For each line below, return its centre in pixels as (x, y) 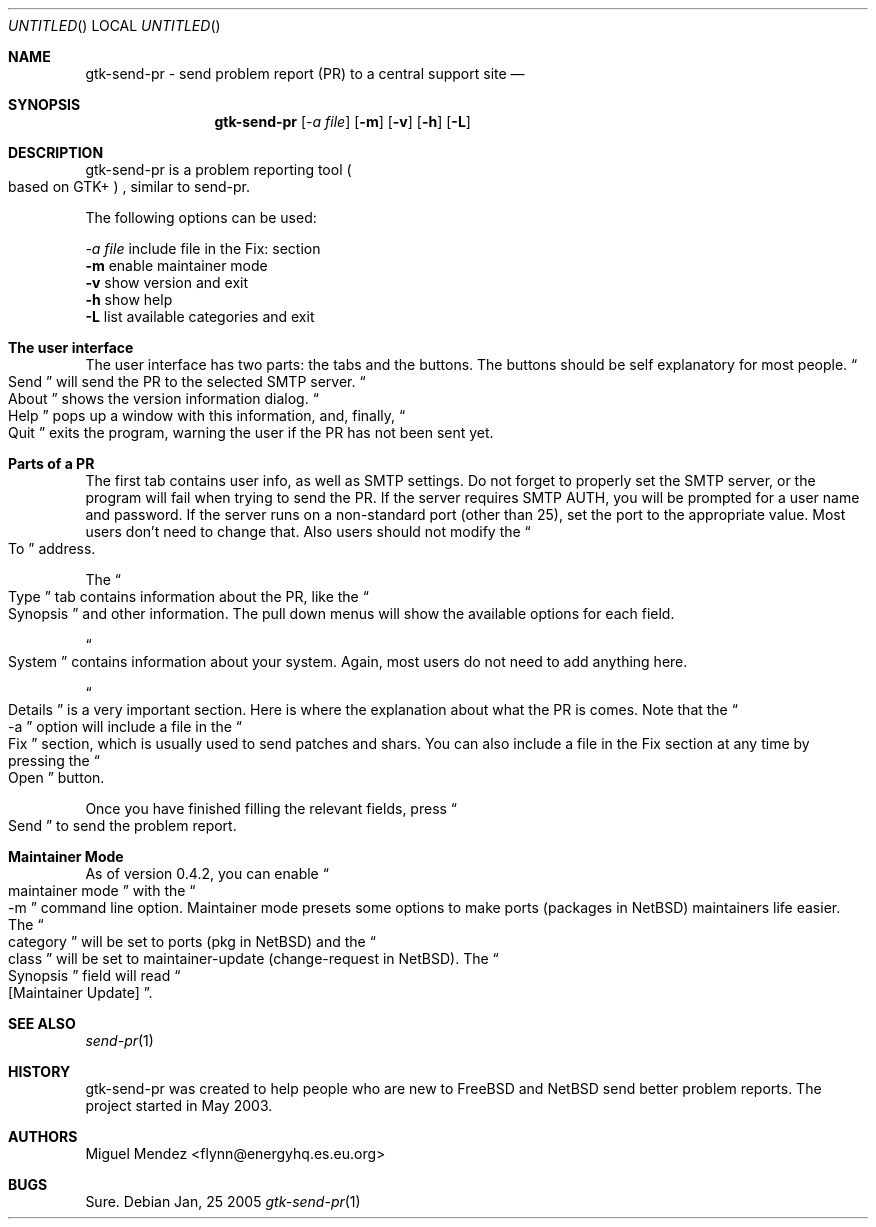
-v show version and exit (166, 282)
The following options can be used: (201, 217)
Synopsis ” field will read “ (94, 975)
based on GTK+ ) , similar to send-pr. (129, 186)
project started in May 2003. (179, 1105)
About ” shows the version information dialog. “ (163, 398)
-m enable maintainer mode (176, 265)
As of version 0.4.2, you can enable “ (207, 873)
